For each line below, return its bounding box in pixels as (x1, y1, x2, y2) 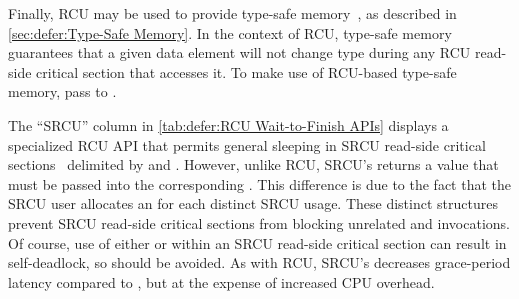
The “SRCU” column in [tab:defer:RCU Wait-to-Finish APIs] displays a (8, 114, 449, 135)
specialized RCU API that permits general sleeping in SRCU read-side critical (8, 134, 486, 155)
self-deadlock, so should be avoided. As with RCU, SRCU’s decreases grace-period (8, 252, 511, 273)
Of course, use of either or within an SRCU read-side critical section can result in (8, 232, 507, 253)
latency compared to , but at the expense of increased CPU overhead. (8, 271, 435, 292)
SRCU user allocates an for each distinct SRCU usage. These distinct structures (8, 193, 498, 214)
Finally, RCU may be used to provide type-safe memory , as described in (8, 3, 457, 23)
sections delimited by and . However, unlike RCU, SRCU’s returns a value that (8, 154, 499, 175)
